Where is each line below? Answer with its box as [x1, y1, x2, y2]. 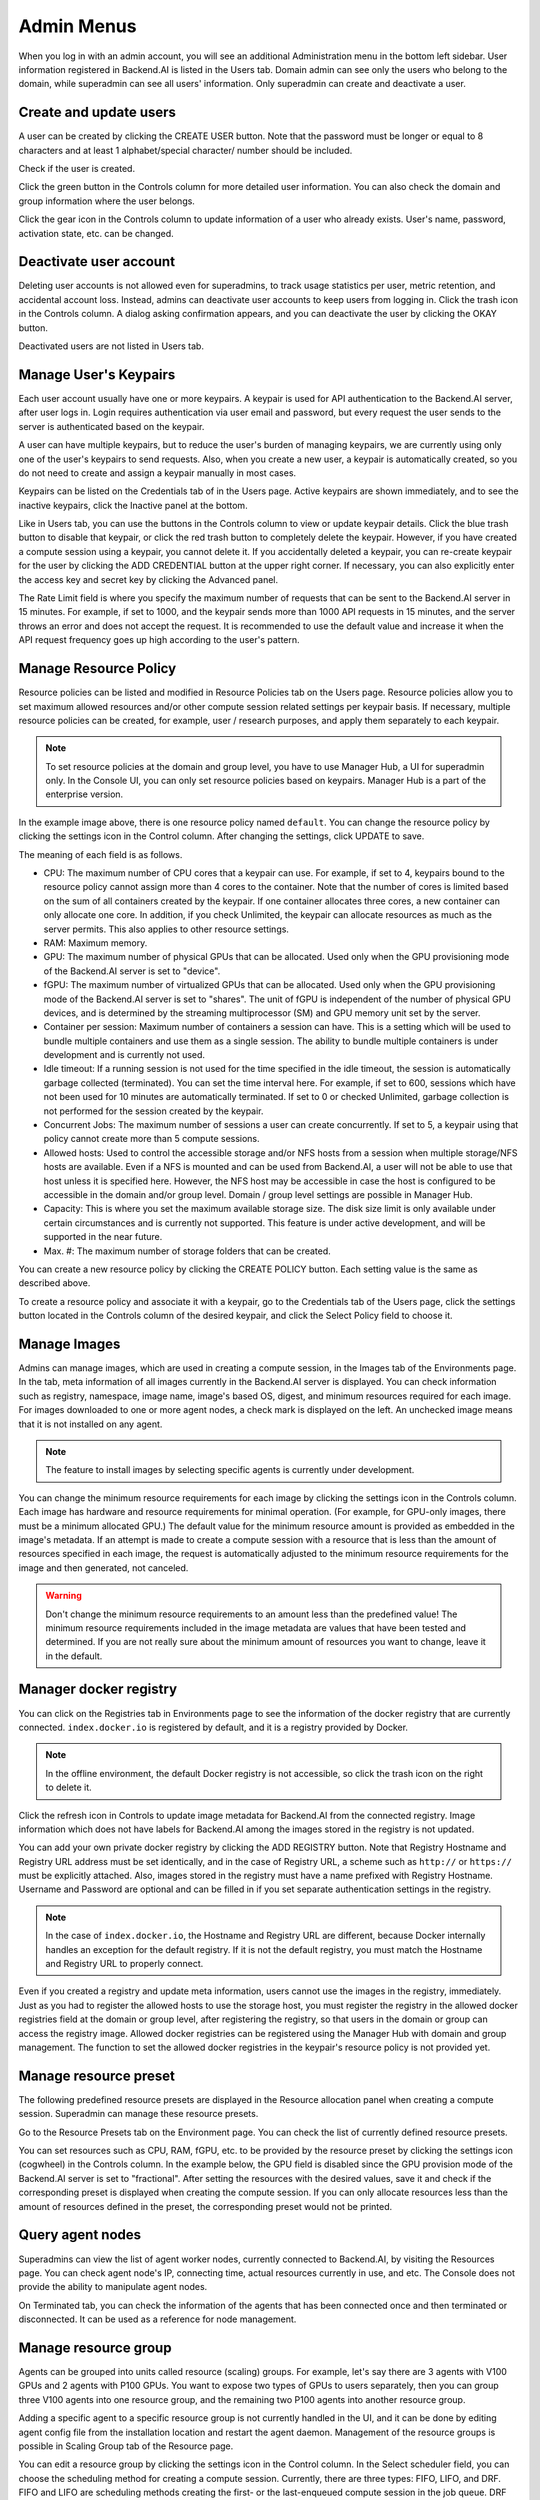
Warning [45, 1590, 82, 1602]
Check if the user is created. [18, 163, 135, 175]
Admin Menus [18, 15, 137, 37]
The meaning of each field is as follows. [18, 848, 183, 860]
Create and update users [18, 104, 177, 121]
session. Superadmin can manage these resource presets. [18, 2108, 259, 2120]
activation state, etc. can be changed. [18, 227, 174, 239]
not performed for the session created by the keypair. [43, 1105, 264, 1117]
